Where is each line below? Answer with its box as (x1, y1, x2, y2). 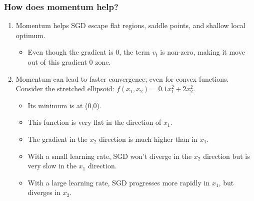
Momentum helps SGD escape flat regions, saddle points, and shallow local (15, 20, 245, 31)
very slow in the (27, 160, 76, 171)
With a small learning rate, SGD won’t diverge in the (27, 150, 192, 161)
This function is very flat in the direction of (27, 117, 161, 127)
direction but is (203, 150, 250, 161)
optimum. (15, 30, 45, 40)
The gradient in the (27, 133, 88, 144)
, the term (119, 47, 150, 57)
